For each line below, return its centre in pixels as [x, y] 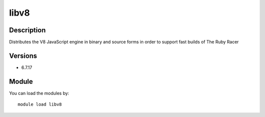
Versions [23, 56]
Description [27, 30]
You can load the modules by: [39, 93]
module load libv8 [40, 105]
